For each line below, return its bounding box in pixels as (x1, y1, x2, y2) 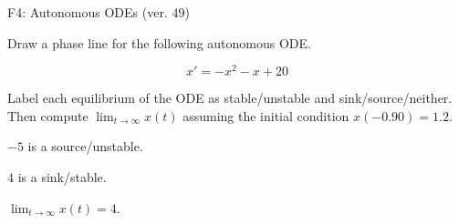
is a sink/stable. (17, 168, 107, 187)
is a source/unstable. (27, 137, 143, 156)
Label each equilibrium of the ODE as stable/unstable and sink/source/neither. (7, 88, 453, 107)
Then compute (7, 106, 89, 125)
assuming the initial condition (183, 106, 349, 125)
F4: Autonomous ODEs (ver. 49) (7, 3, 190, 21)
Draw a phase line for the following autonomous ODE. (7, 33, 311, 52)
